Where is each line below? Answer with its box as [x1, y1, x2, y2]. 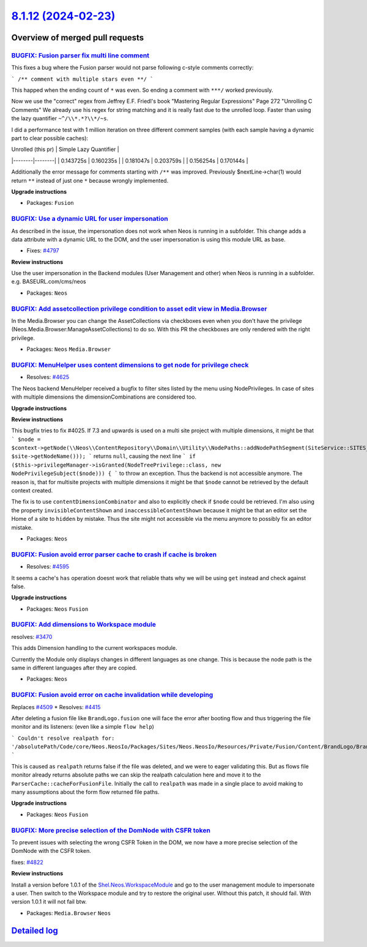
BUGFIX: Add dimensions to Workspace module [11, 621, 156, 629]
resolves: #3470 [11, 633, 53, 640]
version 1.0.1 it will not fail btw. [11, 898, 87, 905]
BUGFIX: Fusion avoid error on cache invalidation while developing [11, 691, 213, 699]
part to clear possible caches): [11, 134, 89, 142]
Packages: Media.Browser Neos [26, 909, 111, 916]
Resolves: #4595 [26, 563, 70, 570]
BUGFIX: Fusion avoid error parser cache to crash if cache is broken [11, 550, 217, 559]
